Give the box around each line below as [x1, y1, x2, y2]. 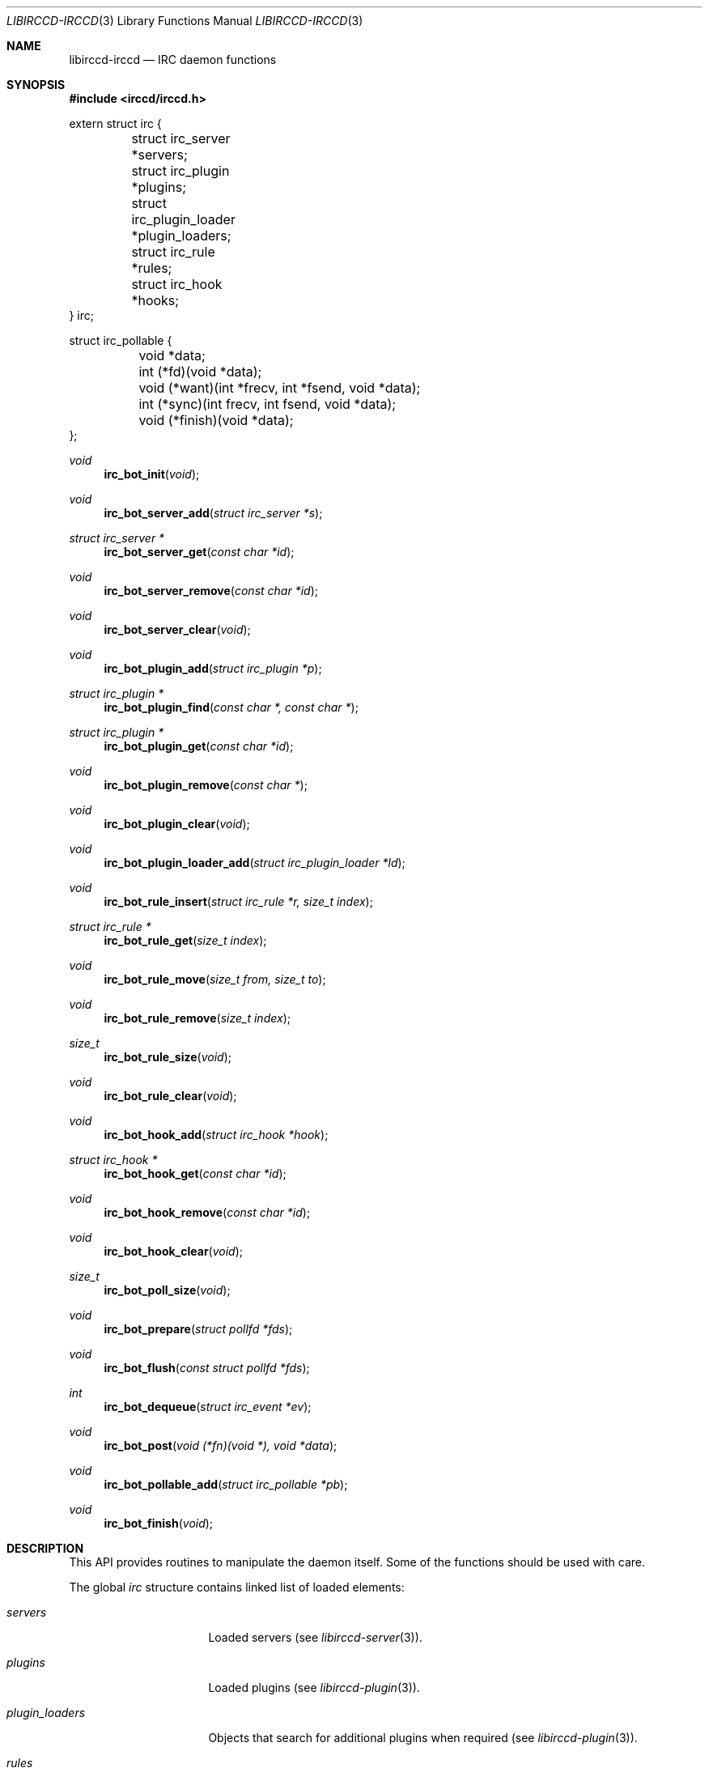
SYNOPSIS [6, 78, 66, 91]
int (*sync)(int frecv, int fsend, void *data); [138, 396, 397, 412]
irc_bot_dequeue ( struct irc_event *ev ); [104, 1400, 312, 1413]
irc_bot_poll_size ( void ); [104, 1283, 231, 1297]
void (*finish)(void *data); [138, 412, 294, 428]
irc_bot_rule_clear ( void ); [104, 1089, 237, 1103]
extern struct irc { [69, 117, 162, 130]
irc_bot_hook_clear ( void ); [104, 1244, 244, 1258]
